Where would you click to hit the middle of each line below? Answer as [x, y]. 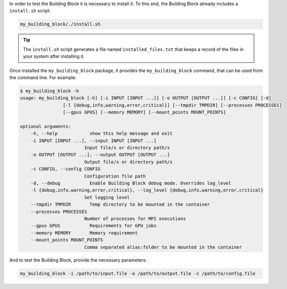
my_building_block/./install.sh [60, 24]
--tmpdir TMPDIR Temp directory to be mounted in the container [120, 205]
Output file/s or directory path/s [128, 162]
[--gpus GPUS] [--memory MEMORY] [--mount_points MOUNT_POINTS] [144, 112]
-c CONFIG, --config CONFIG [66, 169]
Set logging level [107, 197]
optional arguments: [45, 126]
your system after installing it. [54, 56]
